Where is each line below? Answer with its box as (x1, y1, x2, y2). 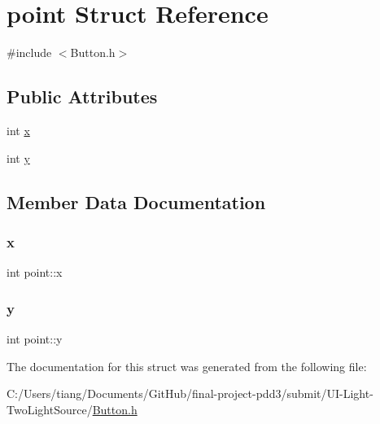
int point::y (7, 330, 63, 347)
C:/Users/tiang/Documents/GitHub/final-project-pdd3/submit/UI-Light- (7, 385, 373, 402)
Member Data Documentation (7, 189, 266, 214)
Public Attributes (7, 84, 158, 109)
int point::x (7, 264, 63, 281)
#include (7, 44, 52, 61)
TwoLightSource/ (7, 400, 93, 417)
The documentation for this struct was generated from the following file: (7, 357, 367, 374)
